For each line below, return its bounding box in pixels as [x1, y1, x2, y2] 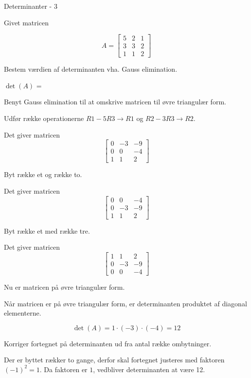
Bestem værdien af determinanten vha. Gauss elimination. [4, 64, 178, 74]
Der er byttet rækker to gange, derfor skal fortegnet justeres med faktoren [4, 355, 225, 365]
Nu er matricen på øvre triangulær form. [4, 281, 125, 292]
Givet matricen [4, 17, 49, 27]
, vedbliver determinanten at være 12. [93, 364, 205, 374]
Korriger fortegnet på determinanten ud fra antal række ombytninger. [4, 338, 212, 348]
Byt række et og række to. [4, 169, 82, 179]
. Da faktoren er [39, 364, 88, 374]
